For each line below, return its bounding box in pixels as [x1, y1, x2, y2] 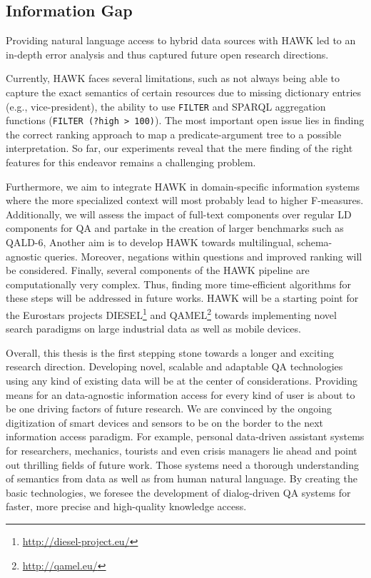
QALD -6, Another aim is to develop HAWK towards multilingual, [6, 235, 294, 250]
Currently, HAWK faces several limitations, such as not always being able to [6, 71, 340, 86]
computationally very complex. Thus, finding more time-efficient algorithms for [6, 276, 352, 291]
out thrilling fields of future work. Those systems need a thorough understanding [6, 457, 359, 472]
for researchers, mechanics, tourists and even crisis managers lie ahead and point [6, 443, 357, 458]
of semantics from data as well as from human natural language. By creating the [6, 471, 357, 486]
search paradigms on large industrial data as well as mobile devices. [6, 321, 301, 336]
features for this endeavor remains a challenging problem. [6, 155, 256, 170]
